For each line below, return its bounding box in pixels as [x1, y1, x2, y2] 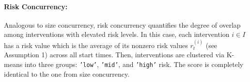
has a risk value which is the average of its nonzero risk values [4, 40, 188, 50]
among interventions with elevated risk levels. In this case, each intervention [4, 29, 230, 39]
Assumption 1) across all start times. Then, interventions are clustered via [4, 49, 224, 60]
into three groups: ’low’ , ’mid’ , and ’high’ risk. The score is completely [24, 59, 244, 69]
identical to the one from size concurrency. [4, 68, 130, 79]
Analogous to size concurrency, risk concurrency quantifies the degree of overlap [4, 19, 241, 30]
